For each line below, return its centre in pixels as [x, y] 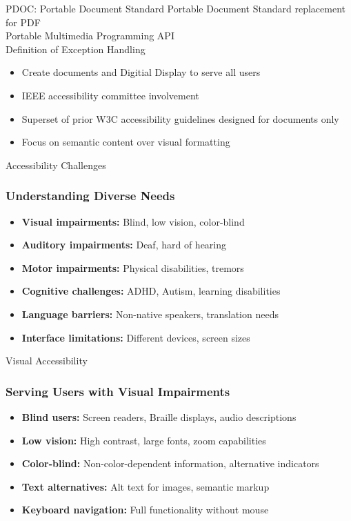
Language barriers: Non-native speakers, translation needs [150, 314]
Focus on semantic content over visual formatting [126, 142]
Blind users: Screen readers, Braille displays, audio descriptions [159, 416]
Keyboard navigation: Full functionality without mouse [145, 510]
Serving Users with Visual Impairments [118, 391]
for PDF [23, 22]
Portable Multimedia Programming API [90, 36]
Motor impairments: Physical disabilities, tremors [133, 267]
